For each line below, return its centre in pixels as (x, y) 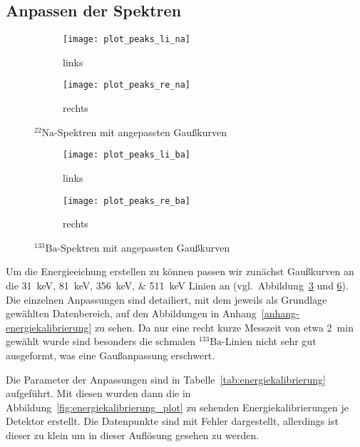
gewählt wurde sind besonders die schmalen (101, 341)
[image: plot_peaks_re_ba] (127, 201)
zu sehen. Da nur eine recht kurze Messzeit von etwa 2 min (224, 327)
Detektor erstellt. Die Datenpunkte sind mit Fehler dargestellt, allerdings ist (172, 421)
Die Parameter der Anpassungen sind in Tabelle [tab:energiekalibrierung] (166, 379)
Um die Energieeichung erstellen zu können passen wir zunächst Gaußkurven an (180, 271)
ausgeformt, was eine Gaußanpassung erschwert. (110, 355)
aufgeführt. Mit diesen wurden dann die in (98, 393)
